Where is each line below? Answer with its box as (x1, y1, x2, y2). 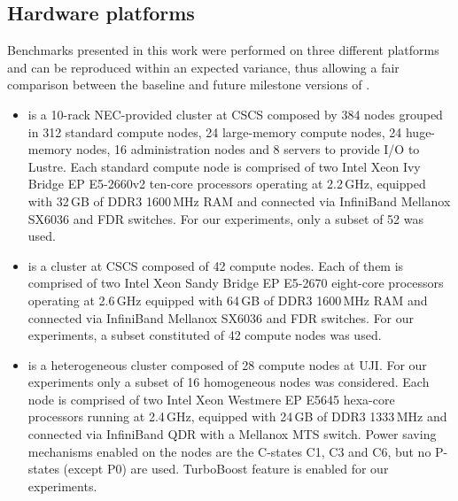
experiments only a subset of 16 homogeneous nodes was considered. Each (27, 373, 430, 391)
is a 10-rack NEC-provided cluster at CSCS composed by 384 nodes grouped (27, 104, 443, 123)
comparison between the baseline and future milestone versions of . (7, 75, 370, 94)
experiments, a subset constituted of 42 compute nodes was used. (27, 326, 382, 344)
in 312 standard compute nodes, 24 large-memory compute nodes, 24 (27, 122, 402, 141)
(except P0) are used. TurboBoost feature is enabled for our (63, 459, 389, 478)
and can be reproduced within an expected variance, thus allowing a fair (7, 58, 400, 76)
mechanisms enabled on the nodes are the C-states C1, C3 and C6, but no (27, 442, 431, 460)
